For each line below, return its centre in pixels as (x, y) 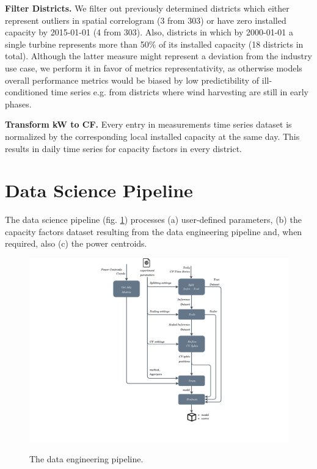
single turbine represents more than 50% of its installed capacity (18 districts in (154, 44)
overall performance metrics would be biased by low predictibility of (132, 80)
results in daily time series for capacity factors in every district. (124, 148)
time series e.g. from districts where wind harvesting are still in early (180, 92)
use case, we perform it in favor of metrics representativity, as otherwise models (154, 67)
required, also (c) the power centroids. (76, 243)
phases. (18, 104)
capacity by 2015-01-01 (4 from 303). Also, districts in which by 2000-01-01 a (149, 32)
